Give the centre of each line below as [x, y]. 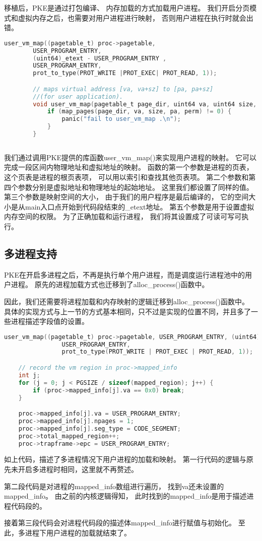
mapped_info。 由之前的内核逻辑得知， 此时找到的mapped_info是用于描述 [125, 496]
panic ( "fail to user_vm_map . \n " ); [121, 119]
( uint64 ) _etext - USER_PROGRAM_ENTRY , [100, 58]
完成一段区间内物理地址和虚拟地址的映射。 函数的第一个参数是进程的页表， [129, 167]
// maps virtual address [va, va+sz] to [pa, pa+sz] [123, 89]
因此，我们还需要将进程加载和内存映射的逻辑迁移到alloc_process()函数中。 [126, 301]
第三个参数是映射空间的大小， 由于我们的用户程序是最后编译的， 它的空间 [126, 197]
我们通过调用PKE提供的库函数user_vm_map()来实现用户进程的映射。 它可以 [130, 157]
